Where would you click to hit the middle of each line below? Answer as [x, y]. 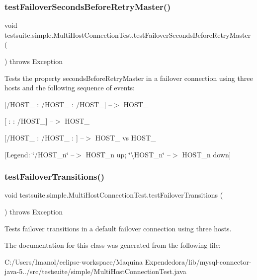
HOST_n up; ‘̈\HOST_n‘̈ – [128, 154]
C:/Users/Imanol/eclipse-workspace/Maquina [74, 261]
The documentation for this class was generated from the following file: [113, 245]
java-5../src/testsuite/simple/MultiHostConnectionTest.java [95, 271]
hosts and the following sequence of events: [70, 88]
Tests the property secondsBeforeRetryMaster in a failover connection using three [129, 78]
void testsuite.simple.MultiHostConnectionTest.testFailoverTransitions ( [114, 195]
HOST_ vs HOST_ [126, 137]
